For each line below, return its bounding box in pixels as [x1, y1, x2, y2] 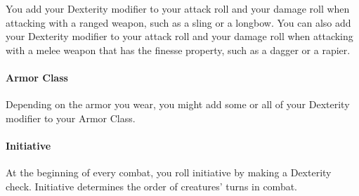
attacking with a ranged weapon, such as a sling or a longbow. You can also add [6, 15, 351, 30]
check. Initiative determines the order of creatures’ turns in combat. [6, 178, 298, 193]
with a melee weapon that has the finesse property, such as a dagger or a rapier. [6, 42, 351, 57]
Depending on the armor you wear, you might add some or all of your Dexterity [6, 97, 350, 112]
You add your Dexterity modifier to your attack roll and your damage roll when [6, 1, 350, 15]
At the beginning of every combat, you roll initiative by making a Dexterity [6, 165, 332, 180]
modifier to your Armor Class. [6, 110, 136, 125]
